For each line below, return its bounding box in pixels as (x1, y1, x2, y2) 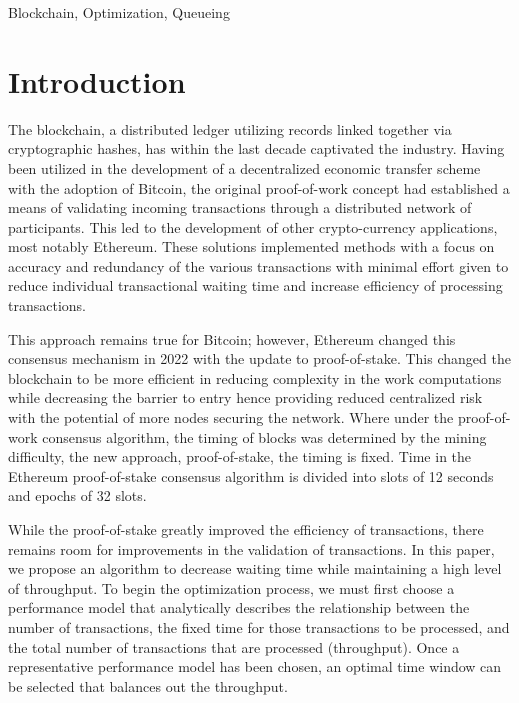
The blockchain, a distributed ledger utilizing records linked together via (8, 118, 452, 139)
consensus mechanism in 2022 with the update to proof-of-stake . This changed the (8, 348, 511, 369)
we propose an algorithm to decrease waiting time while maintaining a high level (8, 558, 502, 579)
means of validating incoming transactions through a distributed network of (8, 197, 472, 218)
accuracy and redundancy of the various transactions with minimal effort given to (8, 255, 509, 276)
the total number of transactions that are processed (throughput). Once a (8, 636, 460, 657)
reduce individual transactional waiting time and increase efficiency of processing (8, 275, 503, 296)
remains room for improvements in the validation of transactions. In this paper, (8, 538, 495, 559)
